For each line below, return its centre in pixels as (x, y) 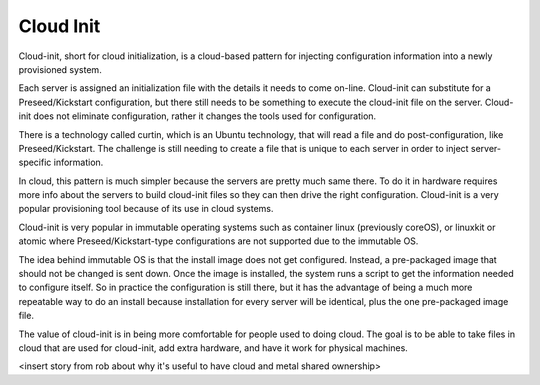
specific (35, 162)
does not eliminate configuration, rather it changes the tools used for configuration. (205, 116)
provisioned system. (60, 69)
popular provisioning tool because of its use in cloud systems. (146, 209)
